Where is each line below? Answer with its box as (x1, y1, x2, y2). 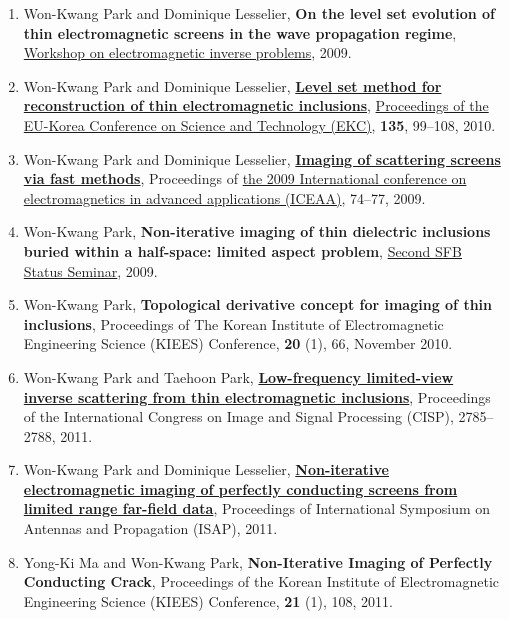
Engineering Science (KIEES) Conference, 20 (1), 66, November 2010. (23, 333, 453, 354)
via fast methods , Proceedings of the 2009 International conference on (23, 168, 467, 189)
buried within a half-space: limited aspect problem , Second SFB (23, 240, 462, 261)
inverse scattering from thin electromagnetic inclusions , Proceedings (23, 386, 491, 407)
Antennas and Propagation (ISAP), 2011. (23, 518, 278, 539)
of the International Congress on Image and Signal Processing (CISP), (23, 406, 454, 427)
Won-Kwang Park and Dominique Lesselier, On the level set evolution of (23, 3, 496, 23)
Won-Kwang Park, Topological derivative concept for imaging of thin (23, 294, 493, 315)
